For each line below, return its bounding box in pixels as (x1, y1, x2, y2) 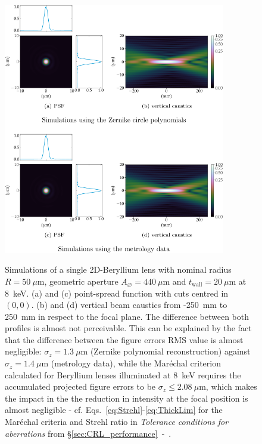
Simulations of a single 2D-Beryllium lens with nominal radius (5, 263, 232, 276)
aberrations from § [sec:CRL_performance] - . (5, 427, 171, 439)
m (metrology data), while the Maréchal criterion (41, 357, 221, 369)
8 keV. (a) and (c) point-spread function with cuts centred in (5, 286, 229, 299)
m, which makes (199, 380, 257, 393)
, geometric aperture (44, 275, 118, 287)
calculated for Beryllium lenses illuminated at (5, 368, 171, 381)
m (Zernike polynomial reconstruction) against (80, 345, 251, 357)
